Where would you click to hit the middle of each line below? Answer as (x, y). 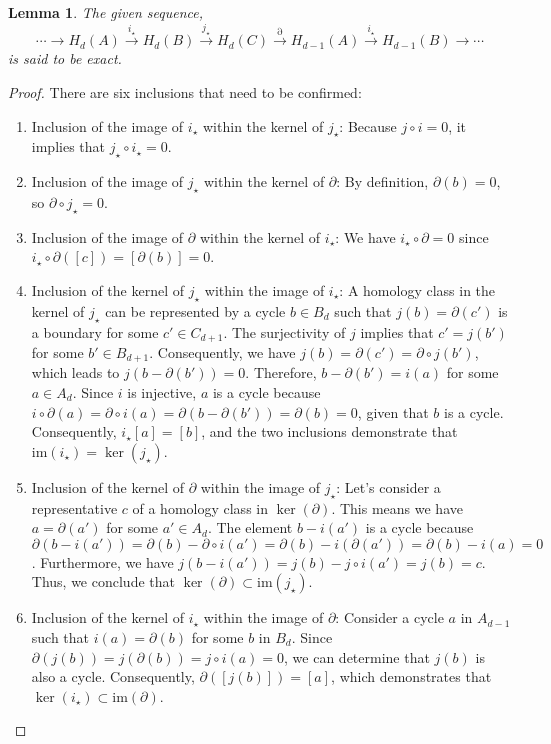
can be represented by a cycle (195, 310)
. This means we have (397, 507)
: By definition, (382, 181)
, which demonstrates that (411, 676)
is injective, (162, 392)
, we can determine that (357, 656)
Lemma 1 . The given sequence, (106, 12)
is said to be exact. (65, 58)
